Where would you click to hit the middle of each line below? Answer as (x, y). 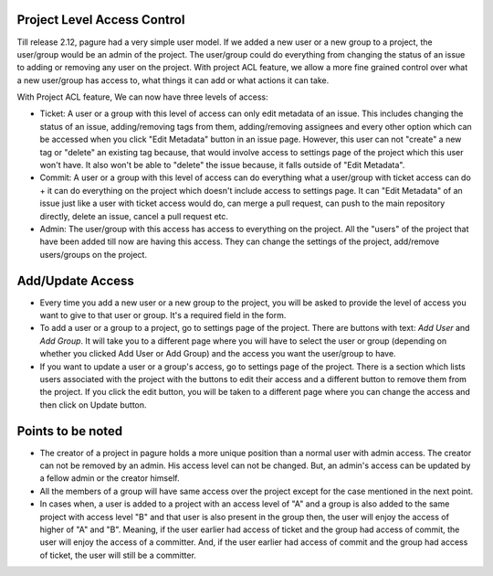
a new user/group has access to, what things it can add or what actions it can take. (173, 80)
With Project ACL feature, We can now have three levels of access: (142, 97)
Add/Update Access (75, 280)
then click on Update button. (93, 405)
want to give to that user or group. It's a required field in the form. (163, 315)
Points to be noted (70, 431)
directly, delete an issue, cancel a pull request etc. (134, 216)
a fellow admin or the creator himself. (110, 478)
